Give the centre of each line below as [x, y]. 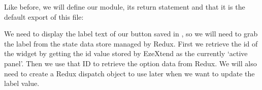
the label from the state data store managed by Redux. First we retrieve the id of [131, 43]
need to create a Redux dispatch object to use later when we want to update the [129, 73]
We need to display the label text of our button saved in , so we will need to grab [131, 34]
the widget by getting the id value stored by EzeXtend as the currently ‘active [126, 53]
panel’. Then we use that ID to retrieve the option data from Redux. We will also [130, 63]
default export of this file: [44, 16]
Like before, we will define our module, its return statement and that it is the [125, 7]
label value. [22, 83]
